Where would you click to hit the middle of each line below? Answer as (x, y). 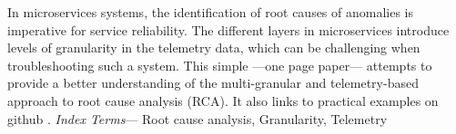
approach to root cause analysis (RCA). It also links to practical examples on (223, 100)
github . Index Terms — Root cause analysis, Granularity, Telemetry (198, 118)
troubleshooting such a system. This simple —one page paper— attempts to (220, 65)
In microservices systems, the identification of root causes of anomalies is (211, 12)
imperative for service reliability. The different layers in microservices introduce (228, 29)
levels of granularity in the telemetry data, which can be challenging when (214, 48)
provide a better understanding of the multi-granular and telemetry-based (213, 83)
